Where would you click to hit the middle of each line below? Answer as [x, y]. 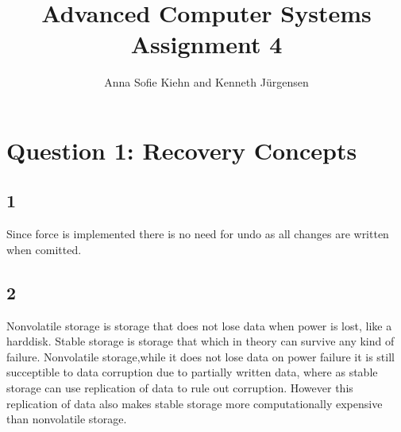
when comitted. [44, 249]
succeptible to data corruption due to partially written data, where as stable [192, 372]
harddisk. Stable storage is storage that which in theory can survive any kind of [200, 341]
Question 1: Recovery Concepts [182, 150]
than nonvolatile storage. [67, 419]
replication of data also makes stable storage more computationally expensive [195, 403]
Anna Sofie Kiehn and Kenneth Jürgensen [206, 82]
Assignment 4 [206, 44]
